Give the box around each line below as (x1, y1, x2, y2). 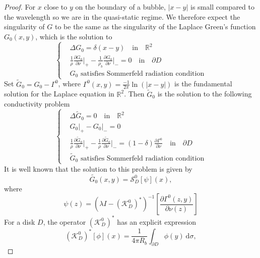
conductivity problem (4, 98, 70, 109)
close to (44, 2, 68, 12)
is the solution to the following (157, 88, 252, 99)
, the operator (43, 216, 86, 227)
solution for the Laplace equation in (4, 88, 114, 99)
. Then (124, 88, 145, 99)
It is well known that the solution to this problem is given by (4, 163, 192, 174)
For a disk (4, 216, 35, 227)
